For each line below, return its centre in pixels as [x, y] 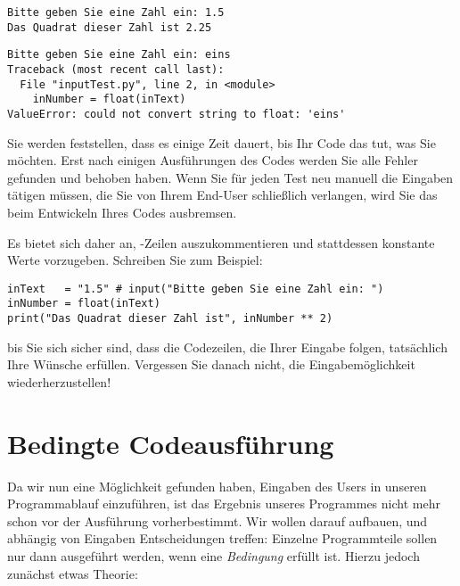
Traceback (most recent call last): [116, 69]
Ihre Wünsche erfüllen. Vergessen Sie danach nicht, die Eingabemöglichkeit [211, 364]
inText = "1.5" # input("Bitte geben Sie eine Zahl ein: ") [196, 289]
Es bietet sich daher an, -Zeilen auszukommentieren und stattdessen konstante [221, 242]
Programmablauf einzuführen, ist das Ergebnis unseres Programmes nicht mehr [224, 503]
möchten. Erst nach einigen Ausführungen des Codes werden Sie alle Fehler [213, 160]
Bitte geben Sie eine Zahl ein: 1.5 [116, 12]
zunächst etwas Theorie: [73, 573]
